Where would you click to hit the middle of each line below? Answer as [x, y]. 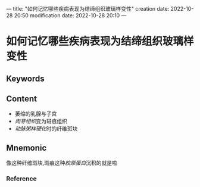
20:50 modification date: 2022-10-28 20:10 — [70, 15]
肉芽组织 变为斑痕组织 [41, 121]
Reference [21, 179]
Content [22, 99]
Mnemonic [26, 148]
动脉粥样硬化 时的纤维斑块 [46, 129]
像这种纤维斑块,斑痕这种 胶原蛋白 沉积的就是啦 [62, 163]
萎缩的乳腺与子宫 [36, 114]
